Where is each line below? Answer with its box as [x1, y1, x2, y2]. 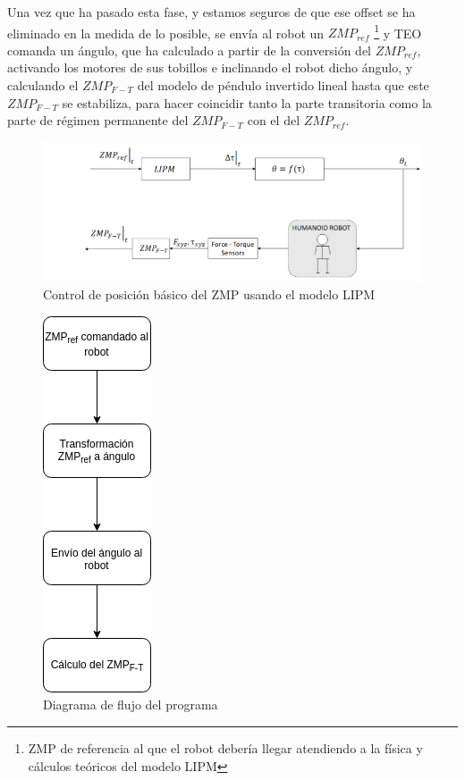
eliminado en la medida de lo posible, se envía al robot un [7, 23, 325, 42]
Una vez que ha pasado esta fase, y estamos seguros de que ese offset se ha [7, 3, 416, 21]
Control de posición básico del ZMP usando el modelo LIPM [43, 285, 376, 304]
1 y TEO [374, 21, 422, 42]
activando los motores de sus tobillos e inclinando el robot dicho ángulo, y [7, 58, 413, 77]
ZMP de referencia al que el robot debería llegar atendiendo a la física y [28, 738, 423, 757]
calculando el [7, 76, 79, 95]
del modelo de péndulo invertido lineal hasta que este [137, 76, 429, 95]
